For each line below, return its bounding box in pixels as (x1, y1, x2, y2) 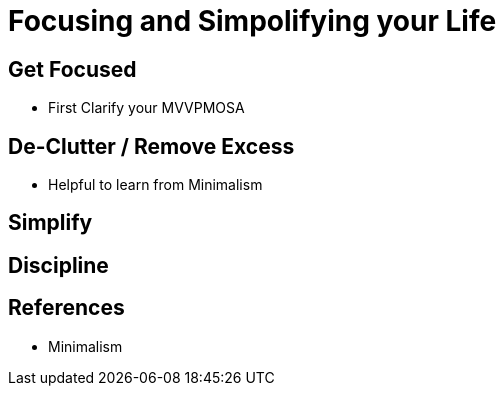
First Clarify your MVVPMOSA (48, 99, 245, 117)
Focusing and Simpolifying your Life (8, 4, 497, 38)
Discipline (8, 252, 109, 278)
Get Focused (8, 56, 137, 82)
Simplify (8, 210, 93, 236)
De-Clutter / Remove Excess (8, 133, 295, 159)
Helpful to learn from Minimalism (48, 176, 263, 194)
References (8, 295, 125, 321)
